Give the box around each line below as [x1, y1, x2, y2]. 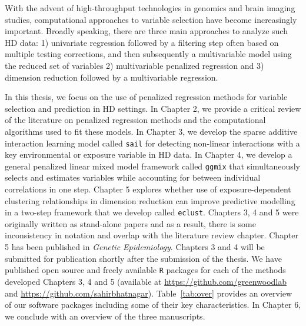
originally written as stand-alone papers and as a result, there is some [5, 217, 256, 229]
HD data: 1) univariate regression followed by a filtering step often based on [5, 36, 279, 48]
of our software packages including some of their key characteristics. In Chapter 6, [5, 298, 301, 311]
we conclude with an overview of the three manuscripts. [5, 310, 205, 322]
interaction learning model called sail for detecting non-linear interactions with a [5, 137, 300, 149]
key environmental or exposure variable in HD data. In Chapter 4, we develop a [5, 148, 292, 161]
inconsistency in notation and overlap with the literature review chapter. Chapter [5, 229, 298, 241]
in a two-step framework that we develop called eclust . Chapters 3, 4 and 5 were [5, 206, 299, 218]
